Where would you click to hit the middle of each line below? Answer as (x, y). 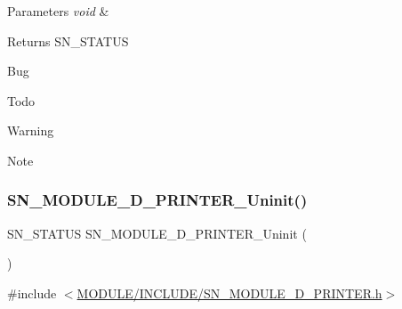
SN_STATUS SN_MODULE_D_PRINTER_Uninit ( (157, 233)
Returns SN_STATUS (68, 41)
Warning (31, 130)
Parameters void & (58, 11)
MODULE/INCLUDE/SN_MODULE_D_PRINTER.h (229, 293)
